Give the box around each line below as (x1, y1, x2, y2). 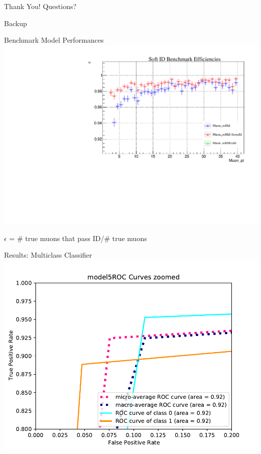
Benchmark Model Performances (4, 35, 104, 45)
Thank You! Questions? (4, 1, 77, 11)
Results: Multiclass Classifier (4, 250, 92, 260)
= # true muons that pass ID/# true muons (9, 233, 147, 243)
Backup (4, 18, 27, 28)
